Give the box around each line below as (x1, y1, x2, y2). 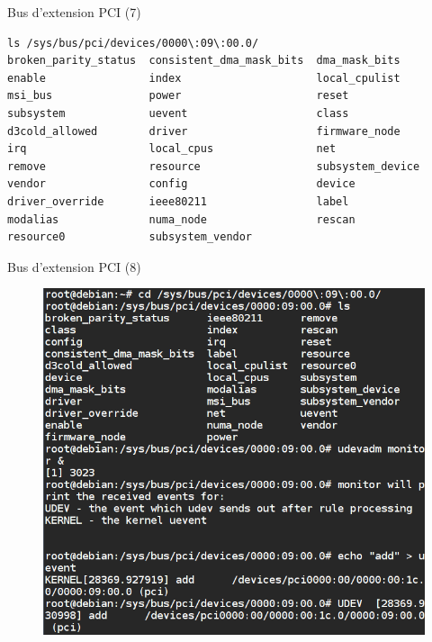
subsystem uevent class (7, 106, 349, 120)
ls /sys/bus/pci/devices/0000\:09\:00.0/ (7, 36, 259, 50)
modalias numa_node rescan (7, 212, 355, 226)
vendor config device (7, 177, 355, 191)
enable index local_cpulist (7, 71, 400, 85)
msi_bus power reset (7, 89, 349, 103)
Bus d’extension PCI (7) (7, 3, 141, 21)
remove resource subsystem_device (7, 159, 420, 173)
